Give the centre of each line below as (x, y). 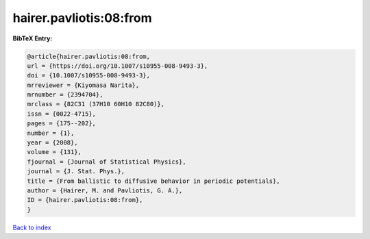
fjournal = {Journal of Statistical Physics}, (107, 162)
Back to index (32, 227)
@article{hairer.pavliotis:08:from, (89, 56)
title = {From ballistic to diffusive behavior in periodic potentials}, (153, 181)
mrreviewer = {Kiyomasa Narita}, (83, 85)
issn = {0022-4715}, (61, 114)
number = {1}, (51, 133)
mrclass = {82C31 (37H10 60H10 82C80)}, (96, 104)
